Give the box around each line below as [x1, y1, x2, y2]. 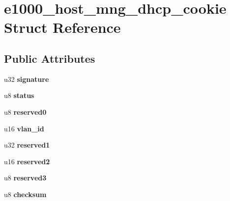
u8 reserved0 [4, 106, 47, 117]
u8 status [4, 90, 34, 100]
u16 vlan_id [4, 123, 44, 133]
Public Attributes [4, 50, 95, 66]
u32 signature [4, 74, 49, 84]
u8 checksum [4, 189, 47, 199]
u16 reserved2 [4, 156, 50, 166]
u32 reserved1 [4, 140, 50, 150]
